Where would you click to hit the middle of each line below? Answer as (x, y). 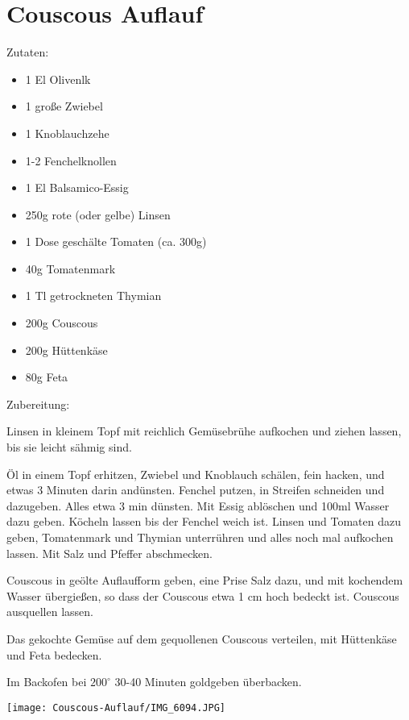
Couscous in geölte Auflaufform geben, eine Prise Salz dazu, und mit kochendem (205, 580)
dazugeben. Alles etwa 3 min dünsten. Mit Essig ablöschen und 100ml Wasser (198, 505)
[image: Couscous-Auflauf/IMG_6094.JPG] (116, 708)
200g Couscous (62, 323)
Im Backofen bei (47, 682)
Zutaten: (28, 52)
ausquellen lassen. (50, 612)
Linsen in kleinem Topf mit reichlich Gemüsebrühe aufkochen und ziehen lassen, (204, 431)
